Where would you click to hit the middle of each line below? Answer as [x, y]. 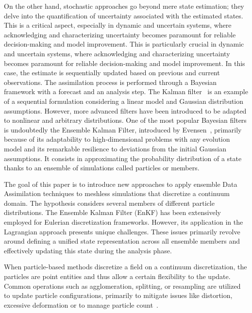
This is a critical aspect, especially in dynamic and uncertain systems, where [118, 25]
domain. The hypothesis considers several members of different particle [109, 203]
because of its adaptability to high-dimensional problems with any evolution [117, 139]
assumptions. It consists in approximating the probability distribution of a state [123, 158]
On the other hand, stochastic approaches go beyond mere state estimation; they [124, 6]
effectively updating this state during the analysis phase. [88, 250]
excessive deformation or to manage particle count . [81, 305]
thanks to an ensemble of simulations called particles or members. [102, 168]
